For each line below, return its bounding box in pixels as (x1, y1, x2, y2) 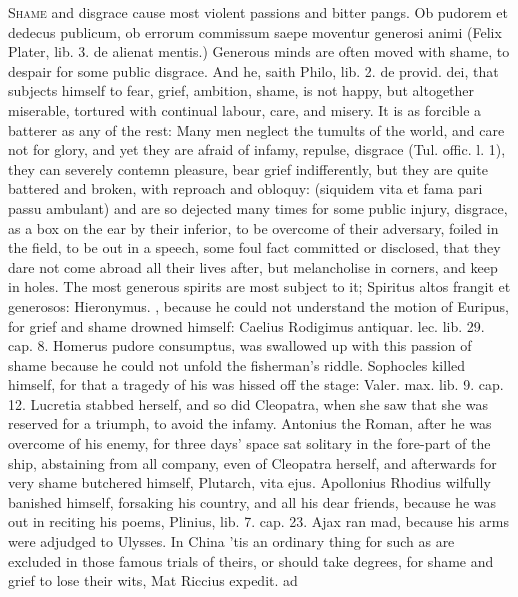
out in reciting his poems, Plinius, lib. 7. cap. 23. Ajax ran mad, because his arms (8, 511, 509, 532)
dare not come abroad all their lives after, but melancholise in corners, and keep (8, 256, 498, 277)
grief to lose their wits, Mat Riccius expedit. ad (8, 570, 298, 591)
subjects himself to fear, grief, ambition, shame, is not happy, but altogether (8, 80, 475, 101)
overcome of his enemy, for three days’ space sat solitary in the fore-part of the (8, 433, 491, 454)
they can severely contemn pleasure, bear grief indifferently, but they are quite (8, 158, 488, 179)
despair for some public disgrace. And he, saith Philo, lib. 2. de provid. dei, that (8, 60, 499, 81)
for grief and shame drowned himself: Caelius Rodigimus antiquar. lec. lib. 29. (8, 315, 485, 336)
